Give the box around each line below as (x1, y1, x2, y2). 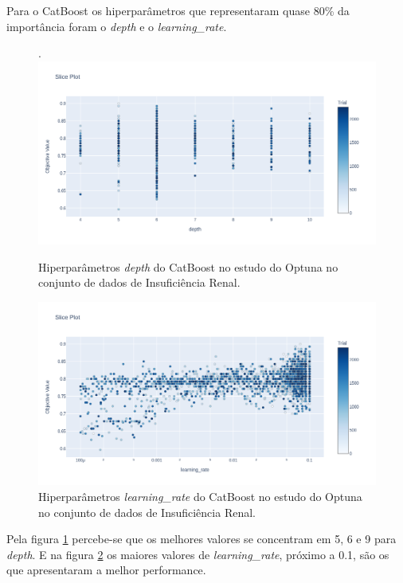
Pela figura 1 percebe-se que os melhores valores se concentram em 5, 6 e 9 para (6, 530, 397, 547)
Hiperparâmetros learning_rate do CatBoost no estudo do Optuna (38, 488, 362, 504)
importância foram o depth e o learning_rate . (6, 18, 227, 34)
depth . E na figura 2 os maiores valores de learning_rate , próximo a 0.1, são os (6, 546, 389, 562)
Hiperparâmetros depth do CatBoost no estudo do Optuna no (38, 258, 338, 275)
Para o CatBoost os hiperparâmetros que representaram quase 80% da (6, 2, 350, 18)
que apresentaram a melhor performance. (6, 561, 206, 578)
